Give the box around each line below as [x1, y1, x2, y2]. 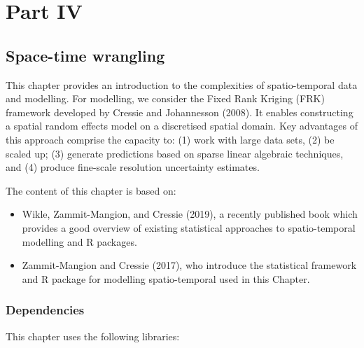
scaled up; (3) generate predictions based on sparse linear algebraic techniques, [6, 146, 344, 160]
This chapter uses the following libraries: [6, 328, 180, 343]
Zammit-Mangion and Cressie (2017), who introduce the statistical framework [22, 258, 357, 272]
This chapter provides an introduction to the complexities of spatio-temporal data [6, 77, 358, 92]
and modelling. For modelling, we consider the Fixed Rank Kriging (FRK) [6, 91, 325, 106]
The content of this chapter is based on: [6, 183, 176, 197]
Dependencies [6, 301, 85, 319]
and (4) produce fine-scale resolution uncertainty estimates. [6, 160, 260, 174]
